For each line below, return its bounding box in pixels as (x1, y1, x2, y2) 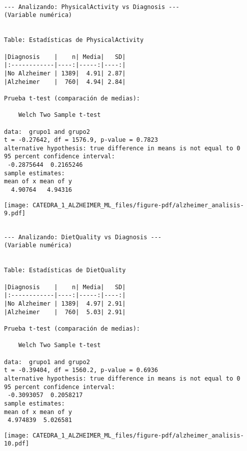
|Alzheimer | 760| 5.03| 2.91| (4, 308, 126, 316)
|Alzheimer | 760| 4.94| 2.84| (4, 78, 126, 85)
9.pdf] (4, 210, 25, 217)
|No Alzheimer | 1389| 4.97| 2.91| (4, 300, 126, 307)
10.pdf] (4, 440, 29, 448)
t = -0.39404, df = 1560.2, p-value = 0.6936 (4, 367, 158, 374)
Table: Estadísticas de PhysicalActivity (4, 36, 144, 44)
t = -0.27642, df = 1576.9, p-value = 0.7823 (4, 136, 158, 144)
